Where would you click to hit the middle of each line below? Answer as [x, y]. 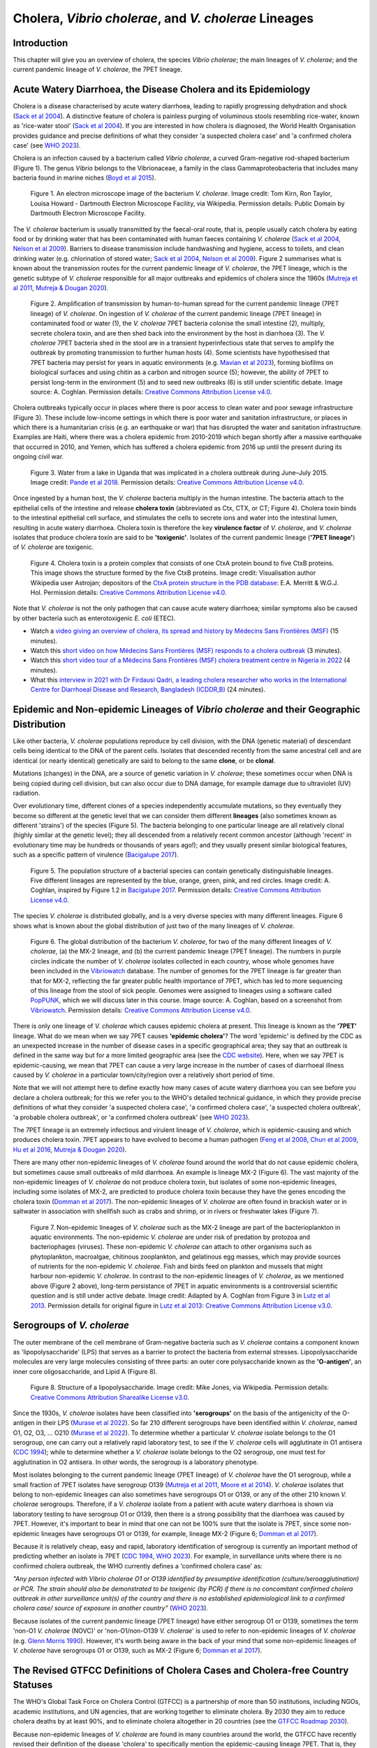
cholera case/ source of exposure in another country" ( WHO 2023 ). [111, 1608]
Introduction [40, 43]
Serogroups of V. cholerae [71, 1325]
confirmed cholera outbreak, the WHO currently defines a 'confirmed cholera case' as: [138, 1566]
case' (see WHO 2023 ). [47, 145]
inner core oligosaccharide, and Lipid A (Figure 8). [85, 1371]
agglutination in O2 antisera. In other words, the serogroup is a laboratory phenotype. [135, 1462]
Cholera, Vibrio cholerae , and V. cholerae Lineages [163, 18]
